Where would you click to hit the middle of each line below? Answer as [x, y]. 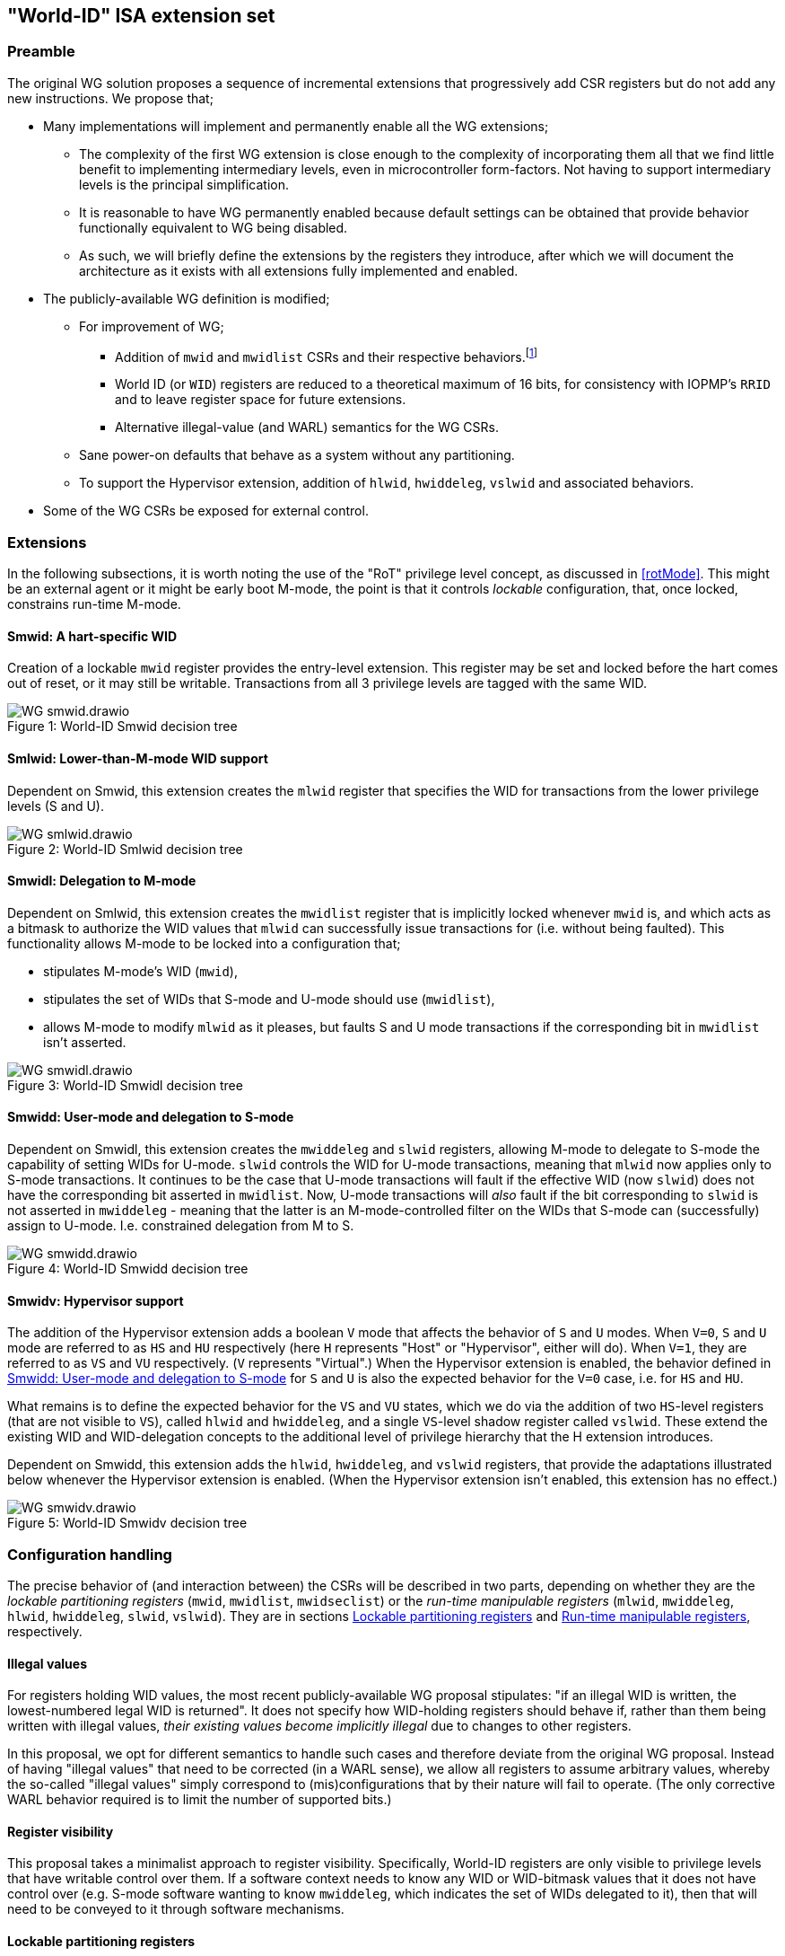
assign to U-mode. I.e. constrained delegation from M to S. [181, 1226]
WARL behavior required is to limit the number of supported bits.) [200, 1800]
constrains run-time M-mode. [94, 604]
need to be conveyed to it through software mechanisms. [176, 1909]
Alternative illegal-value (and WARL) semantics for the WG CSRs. [307, 427]
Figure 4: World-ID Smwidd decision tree [128, 1269]
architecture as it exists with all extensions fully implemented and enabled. [299, 270]
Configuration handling [90, 1554]
